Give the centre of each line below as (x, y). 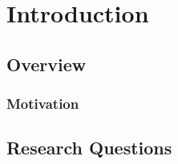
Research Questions (89, 148)
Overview (47, 64)
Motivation (43, 104)
